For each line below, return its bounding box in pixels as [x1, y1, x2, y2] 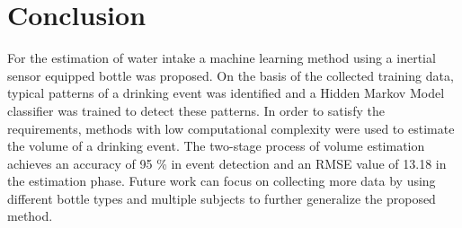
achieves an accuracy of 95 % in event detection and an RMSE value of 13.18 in [7, 153, 447, 172]
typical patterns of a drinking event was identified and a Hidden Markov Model [7, 83, 445, 102]
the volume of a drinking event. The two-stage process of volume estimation [7, 136, 425, 155]
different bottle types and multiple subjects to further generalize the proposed [7, 189, 436, 207]
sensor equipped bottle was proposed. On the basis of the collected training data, [7, 66, 454, 84]
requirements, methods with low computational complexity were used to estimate [7, 118, 455, 137]
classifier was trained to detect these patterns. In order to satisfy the [7, 101, 385, 119]
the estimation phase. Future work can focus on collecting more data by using [7, 171, 436, 190]
